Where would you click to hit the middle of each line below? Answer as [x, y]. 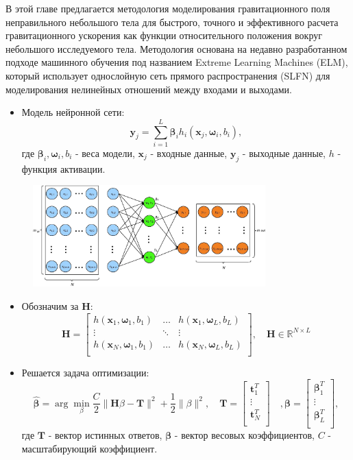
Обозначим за [50, 306]
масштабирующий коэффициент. [89, 448]
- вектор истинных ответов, [105, 435]
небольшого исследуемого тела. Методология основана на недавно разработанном [176, 48]
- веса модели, [105, 153]
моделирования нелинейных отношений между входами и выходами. [149, 89]
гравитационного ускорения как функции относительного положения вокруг [164, 35]
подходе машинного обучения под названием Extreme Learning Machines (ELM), [177, 62]
